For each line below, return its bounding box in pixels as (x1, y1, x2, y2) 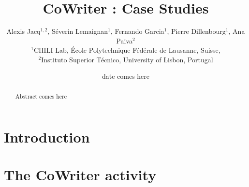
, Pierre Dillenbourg (167, 26, 226, 36)
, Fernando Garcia (110, 26, 164, 36)
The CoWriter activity (4, 164, 157, 184)
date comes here (102, 71, 150, 81)
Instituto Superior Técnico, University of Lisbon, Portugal (41, 54, 213, 64)
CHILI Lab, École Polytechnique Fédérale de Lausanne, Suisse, (34, 45, 220, 55)
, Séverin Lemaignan (47, 26, 108, 36)
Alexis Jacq (6, 26, 41, 36)
